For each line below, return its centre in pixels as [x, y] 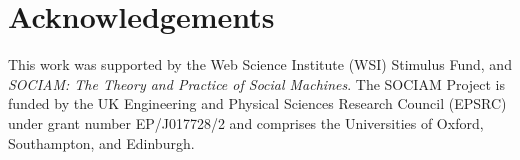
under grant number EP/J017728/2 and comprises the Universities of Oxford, [246, 122]
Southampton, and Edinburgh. [101, 142]
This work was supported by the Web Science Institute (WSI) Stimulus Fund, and [260, 64]
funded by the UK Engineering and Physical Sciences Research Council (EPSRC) [257, 103]
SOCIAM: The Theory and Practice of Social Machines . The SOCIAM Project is [257, 83]
